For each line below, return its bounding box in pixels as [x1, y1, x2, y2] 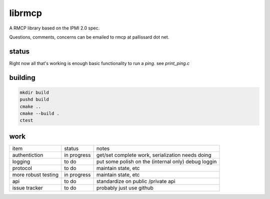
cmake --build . [19, 110, 60, 116]
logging [12, 158, 30, 165]
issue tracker [12, 184, 43, 191]
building [9, 73, 35, 82]
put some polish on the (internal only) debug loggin [96, 158, 217, 165]
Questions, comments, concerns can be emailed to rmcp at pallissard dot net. [9, 34, 169, 40]
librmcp [9, 7, 42, 18]
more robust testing [12, 171, 58, 178]
